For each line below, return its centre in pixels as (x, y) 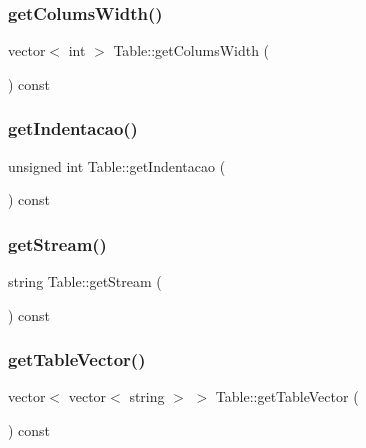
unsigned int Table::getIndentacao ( (117, 165)
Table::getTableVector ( (287, 396)
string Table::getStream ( (85, 281)
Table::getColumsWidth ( (191, 50)
